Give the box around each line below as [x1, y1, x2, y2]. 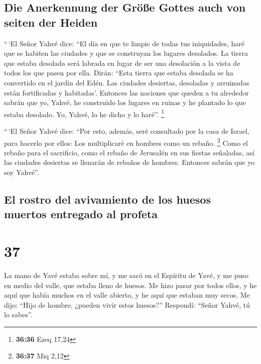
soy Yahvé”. [4, 167, 39, 177]
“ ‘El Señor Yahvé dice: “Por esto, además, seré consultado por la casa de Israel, [4, 126, 249, 136]
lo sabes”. [4, 309, 33, 320]
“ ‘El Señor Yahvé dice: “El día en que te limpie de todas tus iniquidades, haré [4, 38, 245, 48]
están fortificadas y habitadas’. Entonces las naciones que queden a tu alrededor [4, 87, 249, 98]
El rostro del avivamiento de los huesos [4, 192, 211, 207]
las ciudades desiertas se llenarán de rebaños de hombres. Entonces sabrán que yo [4, 157, 255, 167]
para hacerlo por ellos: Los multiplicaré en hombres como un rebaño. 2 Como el [4, 136, 248, 148]
